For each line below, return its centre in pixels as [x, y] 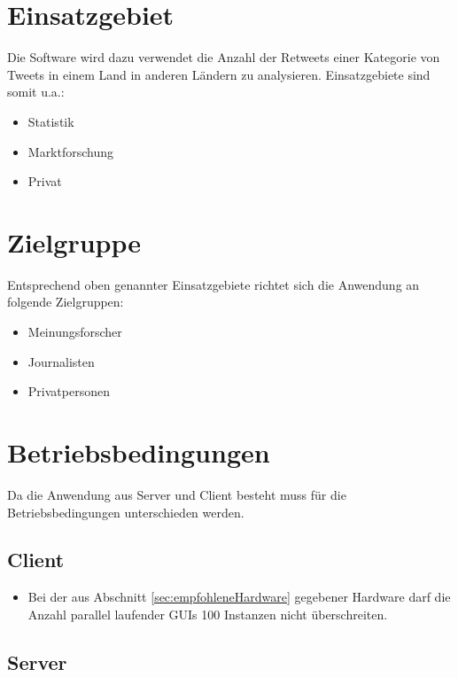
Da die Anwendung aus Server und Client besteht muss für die [177, 494]
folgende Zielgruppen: [66, 302]
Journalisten [61, 361]
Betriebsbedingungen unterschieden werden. [126, 512]
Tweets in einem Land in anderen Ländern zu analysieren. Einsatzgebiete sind [219, 74]
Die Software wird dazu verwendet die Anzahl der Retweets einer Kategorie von [224, 57]
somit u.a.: [36, 92]
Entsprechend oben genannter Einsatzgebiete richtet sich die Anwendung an [213, 284]
